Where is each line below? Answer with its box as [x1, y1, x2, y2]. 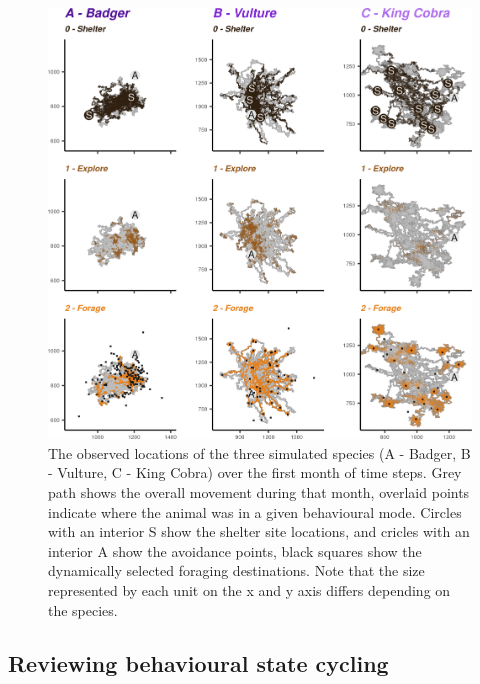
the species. [48, 599, 118, 620]
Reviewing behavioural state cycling [8, 648, 389, 679]
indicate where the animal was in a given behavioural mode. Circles [48, 501, 462, 522]
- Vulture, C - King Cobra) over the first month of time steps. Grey [48, 462, 462, 483]
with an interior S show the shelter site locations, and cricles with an [48, 521, 470, 542]
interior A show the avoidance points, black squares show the [48, 540, 422, 561]
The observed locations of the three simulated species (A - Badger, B [48, 442, 471, 463]
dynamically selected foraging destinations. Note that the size [48, 560, 425, 581]
